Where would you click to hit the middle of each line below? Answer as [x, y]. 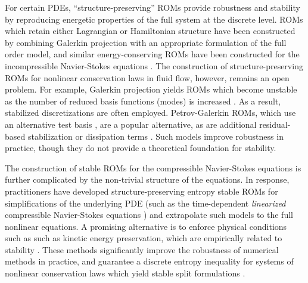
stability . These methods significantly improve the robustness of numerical [142, 249]
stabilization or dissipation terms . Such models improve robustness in [155, 136]
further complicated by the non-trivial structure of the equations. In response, [147, 179]
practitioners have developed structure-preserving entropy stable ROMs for [141, 191]
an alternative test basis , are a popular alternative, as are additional [131, 124]
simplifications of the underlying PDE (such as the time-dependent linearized [145, 203]
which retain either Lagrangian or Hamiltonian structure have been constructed [150, 31]
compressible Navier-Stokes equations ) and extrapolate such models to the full [149, 215]
